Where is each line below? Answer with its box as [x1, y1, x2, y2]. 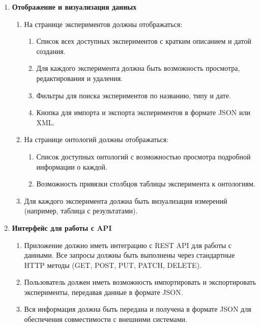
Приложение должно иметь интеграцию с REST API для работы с [24, 239, 232, 250]
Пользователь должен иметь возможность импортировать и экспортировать [24, 277, 256, 287]
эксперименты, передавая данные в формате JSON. [24, 286, 183, 297]
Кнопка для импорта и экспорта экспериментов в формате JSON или [36, 107, 250, 118]
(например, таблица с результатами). [24, 205, 138, 216]
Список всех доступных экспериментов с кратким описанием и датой [36, 36, 251, 46]
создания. [36, 45, 66, 56]
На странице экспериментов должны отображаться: [24, 18, 183, 29]
